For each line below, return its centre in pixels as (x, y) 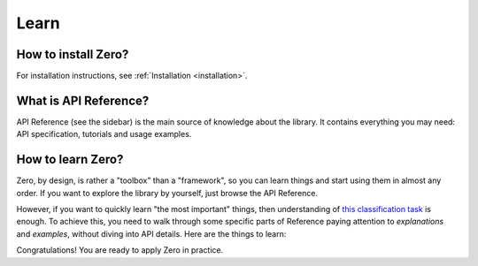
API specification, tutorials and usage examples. (104, 134)
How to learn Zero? (70, 160)
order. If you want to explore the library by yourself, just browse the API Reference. (167, 193)
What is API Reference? (83, 100)
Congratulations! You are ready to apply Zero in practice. (120, 250)
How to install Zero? (73, 54)
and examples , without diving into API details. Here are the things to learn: (151, 233)
